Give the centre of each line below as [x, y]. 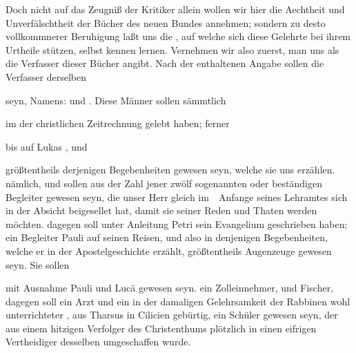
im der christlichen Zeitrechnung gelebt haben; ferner [118, 123]
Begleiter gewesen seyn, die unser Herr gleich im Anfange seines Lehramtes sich [177, 197]
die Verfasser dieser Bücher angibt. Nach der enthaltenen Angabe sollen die [165, 63]
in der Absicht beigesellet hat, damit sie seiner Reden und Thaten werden [161, 210]
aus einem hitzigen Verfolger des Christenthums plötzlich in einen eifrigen [161, 328]
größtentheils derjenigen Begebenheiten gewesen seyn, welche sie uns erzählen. [170, 170]
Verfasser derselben [46, 76]
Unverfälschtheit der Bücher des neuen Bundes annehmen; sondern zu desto [166, 22]
